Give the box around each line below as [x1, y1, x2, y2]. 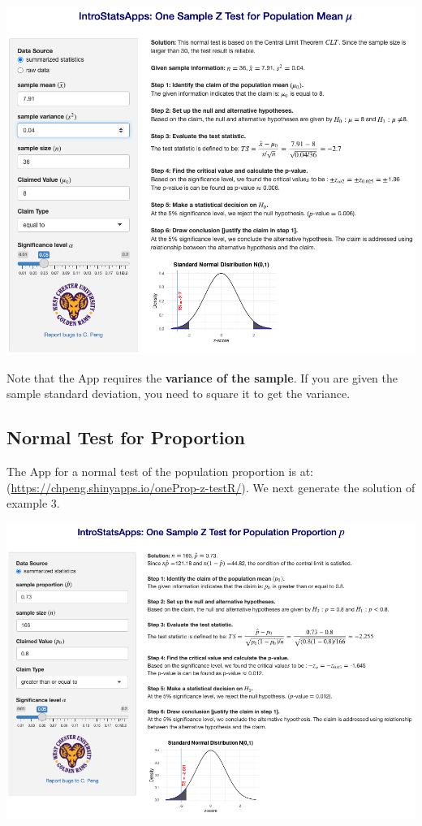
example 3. [6, 495, 60, 512]
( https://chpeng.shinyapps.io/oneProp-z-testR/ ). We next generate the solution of [6, 478, 416, 495]
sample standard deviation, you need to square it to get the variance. [6, 385, 351, 402]
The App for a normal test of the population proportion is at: [6, 462, 313, 479]
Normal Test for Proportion [6, 425, 246, 450]
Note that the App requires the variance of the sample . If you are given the [6, 369, 398, 386]
